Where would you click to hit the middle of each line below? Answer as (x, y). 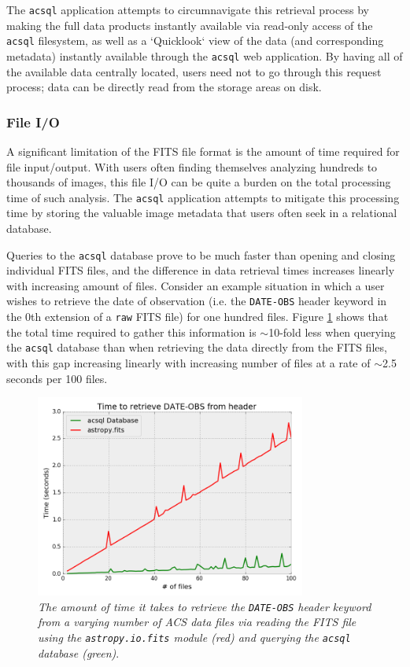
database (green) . (79, 652)
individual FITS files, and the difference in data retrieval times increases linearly (201, 270)
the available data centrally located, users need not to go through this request (194, 71)
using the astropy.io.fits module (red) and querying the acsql (194, 638)
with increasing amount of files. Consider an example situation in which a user (196, 285)
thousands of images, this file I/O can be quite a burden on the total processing (199, 182)
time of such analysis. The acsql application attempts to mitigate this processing (203, 197)
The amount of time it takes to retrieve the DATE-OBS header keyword (205, 606)
